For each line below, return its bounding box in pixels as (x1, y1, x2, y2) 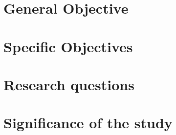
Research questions (3, 74, 134, 94)
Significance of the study (3, 113, 173, 133)
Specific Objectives (3, 36, 133, 56)
